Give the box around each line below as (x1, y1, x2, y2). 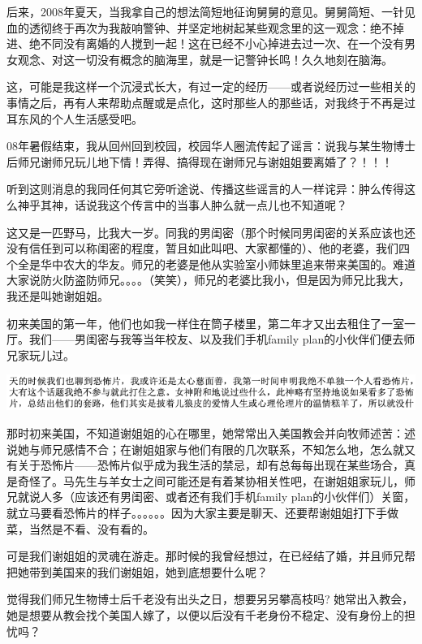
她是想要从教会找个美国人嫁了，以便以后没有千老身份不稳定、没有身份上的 (6, 606, 404, 623)
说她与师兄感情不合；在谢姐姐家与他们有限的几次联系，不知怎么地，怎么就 (6, 440, 404, 457)
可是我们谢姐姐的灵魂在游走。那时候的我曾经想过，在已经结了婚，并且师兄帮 (6, 547, 416, 564)
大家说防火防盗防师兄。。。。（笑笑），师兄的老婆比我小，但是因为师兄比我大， (6, 271, 410, 288)
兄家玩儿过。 (6, 346, 75, 363)
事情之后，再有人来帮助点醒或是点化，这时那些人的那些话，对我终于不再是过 (6, 93, 416, 110)
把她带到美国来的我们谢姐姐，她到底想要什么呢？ (6, 563, 268, 580)
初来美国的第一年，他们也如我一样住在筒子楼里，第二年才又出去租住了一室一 (6, 314, 416, 331)
